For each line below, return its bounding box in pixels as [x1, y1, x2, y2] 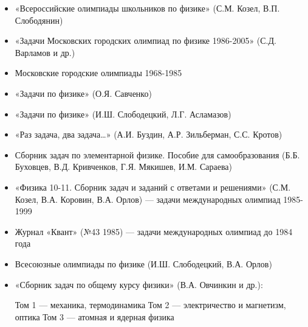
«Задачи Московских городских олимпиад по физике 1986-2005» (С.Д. [15, 34, 276, 47]
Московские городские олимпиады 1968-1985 [15, 66, 182, 79]
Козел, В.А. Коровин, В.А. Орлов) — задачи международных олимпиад [15, 192, 281, 205]
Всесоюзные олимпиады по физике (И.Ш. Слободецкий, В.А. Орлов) [15, 257, 272, 270]
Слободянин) [15, 13, 63, 26]
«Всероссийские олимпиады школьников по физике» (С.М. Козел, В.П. [15, 2, 280, 14]
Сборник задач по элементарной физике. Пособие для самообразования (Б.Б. [15, 148, 300, 161]
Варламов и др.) [15, 46, 75, 58]
